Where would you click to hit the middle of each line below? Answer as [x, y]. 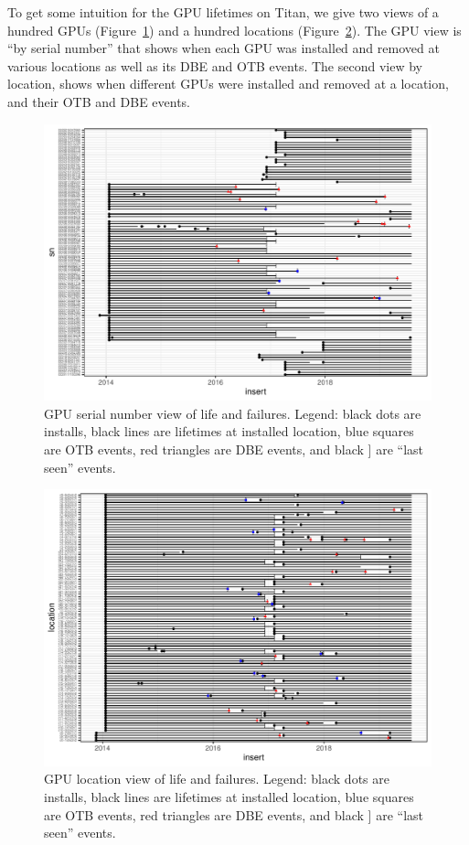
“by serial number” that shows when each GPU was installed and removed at [224, 48]
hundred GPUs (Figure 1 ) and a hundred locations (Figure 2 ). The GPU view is [234, 30]
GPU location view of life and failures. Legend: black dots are [217, 779]
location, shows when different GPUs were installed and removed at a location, [228, 84]
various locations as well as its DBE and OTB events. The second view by [215, 65]
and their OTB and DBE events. [99, 101]
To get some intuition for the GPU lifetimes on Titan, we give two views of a [223, 12]
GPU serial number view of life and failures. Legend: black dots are [233, 413]
